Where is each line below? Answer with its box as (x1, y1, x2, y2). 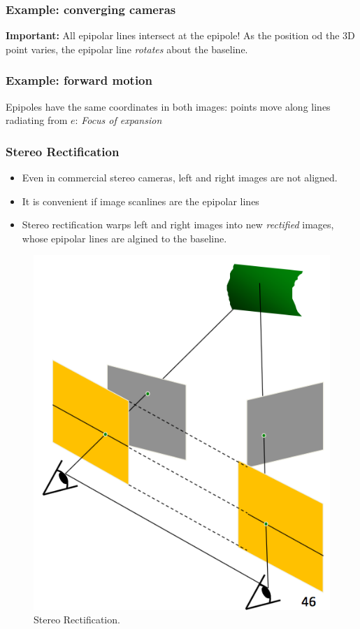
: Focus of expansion (75, 113, 162, 127)
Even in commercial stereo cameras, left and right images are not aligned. (22, 170, 338, 185)
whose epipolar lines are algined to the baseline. (22, 230, 227, 245)
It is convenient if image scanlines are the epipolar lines (22, 193, 259, 208)
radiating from (6, 113, 68, 127)
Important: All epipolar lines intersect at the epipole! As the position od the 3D (6, 28, 355, 43)
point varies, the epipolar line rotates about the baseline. (6, 41, 248, 56)
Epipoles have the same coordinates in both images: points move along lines (6, 99, 331, 113)
